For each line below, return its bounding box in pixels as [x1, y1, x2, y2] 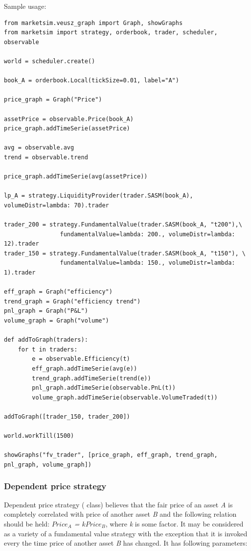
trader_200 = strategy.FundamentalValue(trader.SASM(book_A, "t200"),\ [4, 221, 242, 228]
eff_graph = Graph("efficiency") [4, 288, 113, 296]
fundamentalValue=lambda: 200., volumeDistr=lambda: [60, 230, 235, 238]
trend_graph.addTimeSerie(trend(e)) [32, 375, 151, 382]
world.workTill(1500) [4, 432, 74, 440]
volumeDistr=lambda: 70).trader [4, 201, 109, 209]
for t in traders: [18, 346, 78, 353]
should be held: [4, 518, 50, 528]
